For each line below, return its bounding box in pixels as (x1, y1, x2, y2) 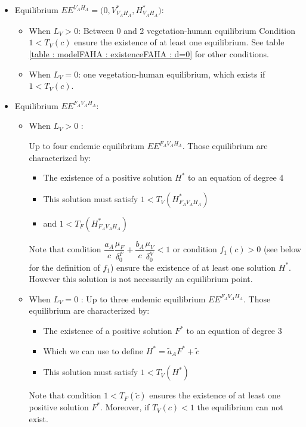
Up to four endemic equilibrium (29, 140, 144, 152)
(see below (263, 243, 301, 255)
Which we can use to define (43, 344, 144, 357)
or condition (172, 243, 217, 255)
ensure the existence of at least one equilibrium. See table (74, 36, 285, 48)
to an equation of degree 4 (188, 171, 284, 184)
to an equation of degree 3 (186, 324, 282, 337)
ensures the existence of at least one (149, 389, 280, 401)
